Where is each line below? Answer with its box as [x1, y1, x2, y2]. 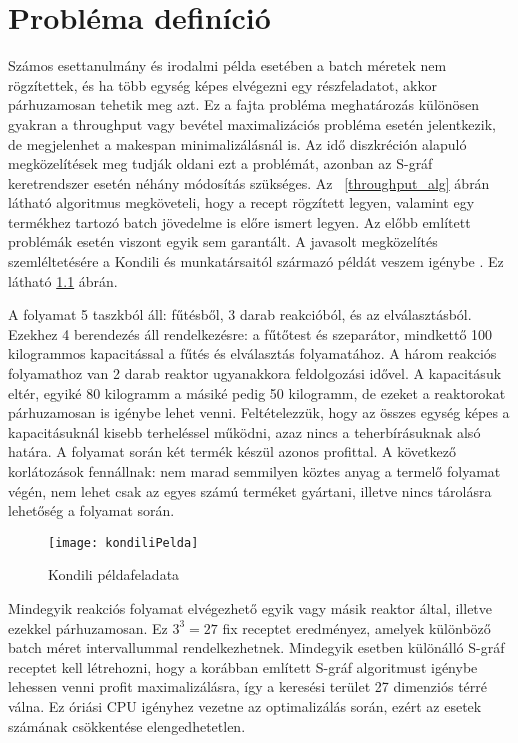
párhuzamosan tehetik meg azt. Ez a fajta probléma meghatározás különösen [8, 94, 480, 115]
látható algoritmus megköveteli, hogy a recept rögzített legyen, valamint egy [8, 192, 475, 213]
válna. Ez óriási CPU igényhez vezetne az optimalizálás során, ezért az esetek [8, 696, 482, 716]
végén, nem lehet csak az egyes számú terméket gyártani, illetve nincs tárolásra [8, 480, 492, 501]
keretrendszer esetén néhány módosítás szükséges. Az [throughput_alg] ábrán [8, 172, 490, 193]
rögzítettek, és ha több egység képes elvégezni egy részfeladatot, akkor [8, 74, 437, 95]
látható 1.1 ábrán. [8, 270, 118, 291]
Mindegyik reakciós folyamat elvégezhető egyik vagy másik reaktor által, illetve [8, 598, 493, 619]
